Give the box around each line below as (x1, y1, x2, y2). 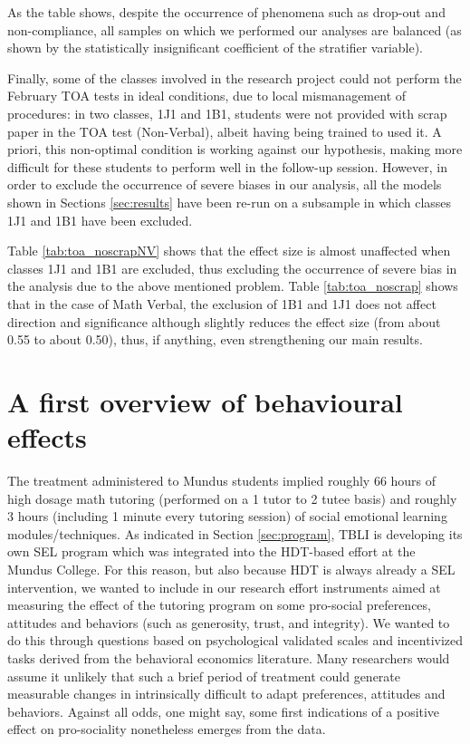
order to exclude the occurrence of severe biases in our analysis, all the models (7, 175, 442, 194)
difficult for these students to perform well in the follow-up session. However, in (7, 157, 447, 176)
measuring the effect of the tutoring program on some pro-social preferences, (7, 595, 431, 614)
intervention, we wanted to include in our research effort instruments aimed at (7, 577, 441, 596)
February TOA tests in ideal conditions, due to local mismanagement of (7, 86, 407, 105)
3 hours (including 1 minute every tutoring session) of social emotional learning (7, 507, 447, 526)
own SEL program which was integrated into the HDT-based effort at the (7, 542, 416, 561)
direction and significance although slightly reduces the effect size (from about (7, 312, 441, 331)
